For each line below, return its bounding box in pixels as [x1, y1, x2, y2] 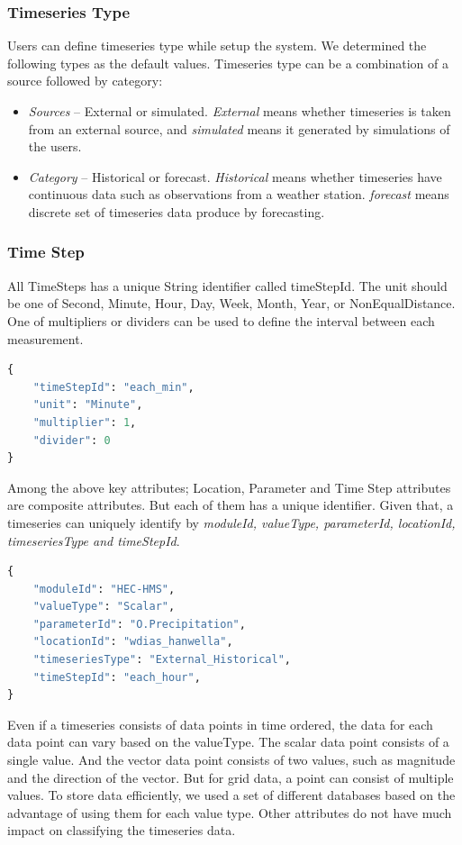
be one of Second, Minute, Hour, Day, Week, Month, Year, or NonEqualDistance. [7, 294, 456, 313]
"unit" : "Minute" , [32, 398, 143, 412]
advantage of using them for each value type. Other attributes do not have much [7, 803, 452, 822]
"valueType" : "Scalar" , [32, 600, 176, 613]
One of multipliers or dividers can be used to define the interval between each [7, 311, 435, 330]
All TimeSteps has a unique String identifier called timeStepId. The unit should [7, 276, 448, 295]
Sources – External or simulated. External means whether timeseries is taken [28, 102, 451, 120]
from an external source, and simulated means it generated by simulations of [28, 119, 450, 138]
